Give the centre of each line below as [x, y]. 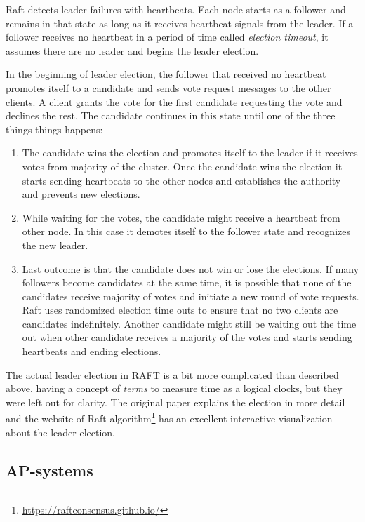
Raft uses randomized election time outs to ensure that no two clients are [180, 310]
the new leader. [55, 245]
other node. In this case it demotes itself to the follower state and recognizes [186, 231]
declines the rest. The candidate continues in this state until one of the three [171, 115]
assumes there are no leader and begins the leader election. [132, 50]
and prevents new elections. [81, 194]
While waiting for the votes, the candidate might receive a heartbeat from [181, 217]
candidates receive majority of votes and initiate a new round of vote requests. [191, 296]
